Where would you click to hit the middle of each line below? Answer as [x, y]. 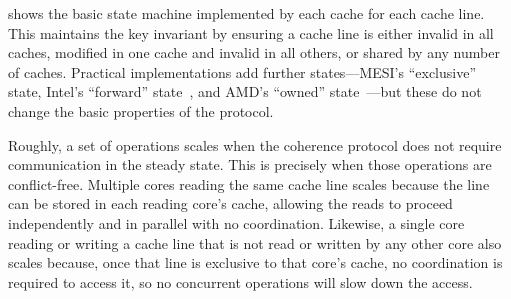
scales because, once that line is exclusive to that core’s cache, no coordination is [255, 262]
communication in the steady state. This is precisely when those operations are [250, 164]
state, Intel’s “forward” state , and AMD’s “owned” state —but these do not [245, 91]
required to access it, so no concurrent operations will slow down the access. [240, 281]
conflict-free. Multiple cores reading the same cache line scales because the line [249, 183]
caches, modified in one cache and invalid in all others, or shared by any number [254, 52]
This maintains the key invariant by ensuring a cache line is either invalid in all [251, 32]
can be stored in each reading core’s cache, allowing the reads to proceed [230, 203]
